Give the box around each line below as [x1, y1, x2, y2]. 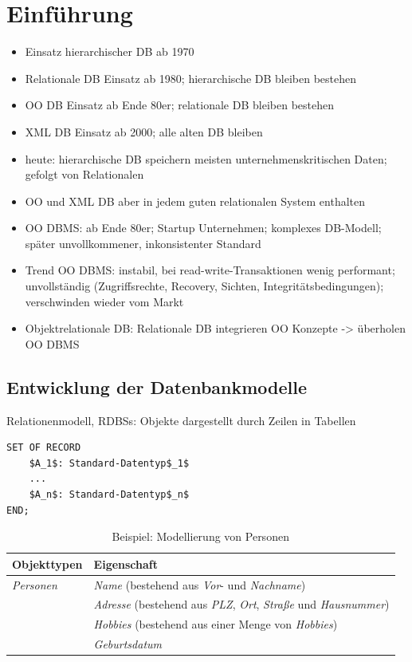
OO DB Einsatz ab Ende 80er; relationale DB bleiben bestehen [25, 97, 334, 113]
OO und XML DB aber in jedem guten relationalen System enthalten [25, 192, 365, 209]
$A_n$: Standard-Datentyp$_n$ [29, 489, 190, 501]
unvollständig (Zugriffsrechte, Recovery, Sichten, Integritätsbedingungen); [25, 278, 384, 294]
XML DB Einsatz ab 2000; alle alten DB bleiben [25, 123, 263, 140]
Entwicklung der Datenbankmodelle [6, 374, 308, 399]
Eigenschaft [93, 555, 159, 572]
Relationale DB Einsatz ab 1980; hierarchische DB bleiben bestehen [25, 69, 357, 86]
